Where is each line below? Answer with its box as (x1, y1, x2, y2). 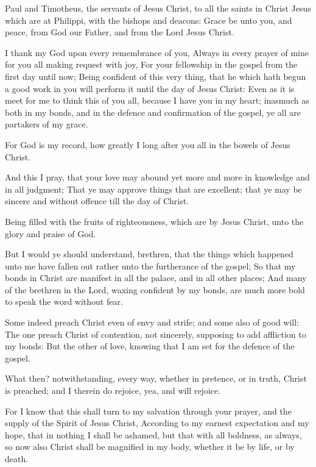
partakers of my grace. (5, 118, 88, 130)
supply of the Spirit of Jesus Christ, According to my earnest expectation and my (5, 416, 309, 429)
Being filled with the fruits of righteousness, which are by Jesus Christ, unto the (5, 215, 304, 227)
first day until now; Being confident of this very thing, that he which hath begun (5, 70, 306, 82)
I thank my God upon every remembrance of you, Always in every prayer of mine (5, 46, 309, 59)
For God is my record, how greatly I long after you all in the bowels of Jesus (5, 138, 290, 151)
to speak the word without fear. (5, 295, 123, 308)
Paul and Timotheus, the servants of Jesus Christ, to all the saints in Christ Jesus (5, 2, 311, 14)
